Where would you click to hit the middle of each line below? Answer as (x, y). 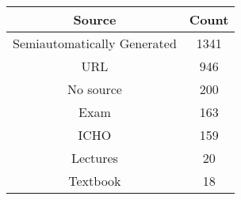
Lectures (94, 158)
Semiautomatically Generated (95, 43)
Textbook (95, 181)
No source (94, 89)
